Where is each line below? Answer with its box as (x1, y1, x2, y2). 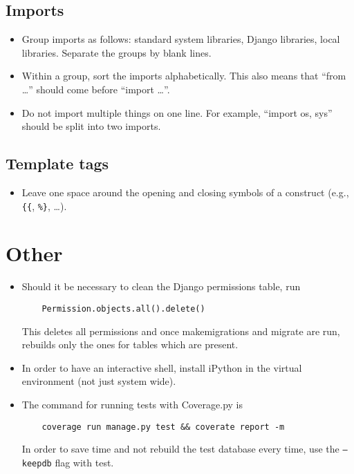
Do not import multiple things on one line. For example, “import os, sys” (21, 105, 333, 120)
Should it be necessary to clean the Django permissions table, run (21, 279, 301, 294)
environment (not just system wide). (21, 374, 176, 388)
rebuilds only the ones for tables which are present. (21, 337, 239, 352)
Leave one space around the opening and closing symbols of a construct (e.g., (21, 184, 349, 199)
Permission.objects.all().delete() (41, 303, 205, 314)
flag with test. (55, 455, 114, 469)
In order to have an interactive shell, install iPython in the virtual (21, 360, 302, 375)
